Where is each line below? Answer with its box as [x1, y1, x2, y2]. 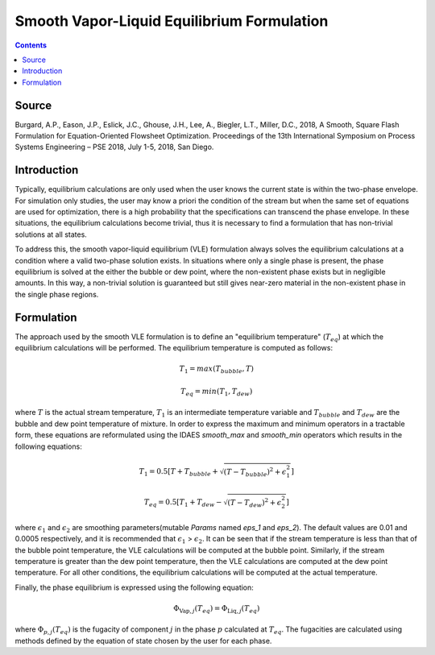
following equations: [14, 442, 82, 451]
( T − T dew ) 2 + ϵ [227, 496, 282, 509]
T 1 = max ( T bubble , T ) [179, 364, 254, 375]
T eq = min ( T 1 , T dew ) [180, 387, 253, 398]
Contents [14, 40, 48, 50]
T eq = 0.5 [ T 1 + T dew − [143, 497, 222, 508]
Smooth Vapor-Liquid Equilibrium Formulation [14, 12, 329, 30]
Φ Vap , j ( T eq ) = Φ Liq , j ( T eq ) [173, 603, 260, 615]
